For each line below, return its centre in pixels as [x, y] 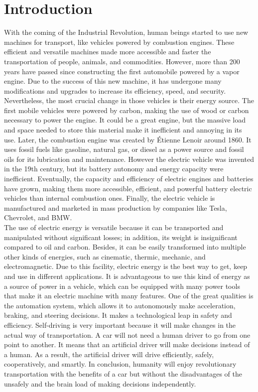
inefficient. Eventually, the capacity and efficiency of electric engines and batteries [129, 179]
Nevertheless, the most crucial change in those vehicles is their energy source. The [129, 100]
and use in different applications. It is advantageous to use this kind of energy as [127, 276]
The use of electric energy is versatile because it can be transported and [114, 227]
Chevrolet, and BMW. [38, 217]
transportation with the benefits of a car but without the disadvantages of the [123, 373]
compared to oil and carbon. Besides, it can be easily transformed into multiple [125, 247]
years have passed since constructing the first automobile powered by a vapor [122, 71]
